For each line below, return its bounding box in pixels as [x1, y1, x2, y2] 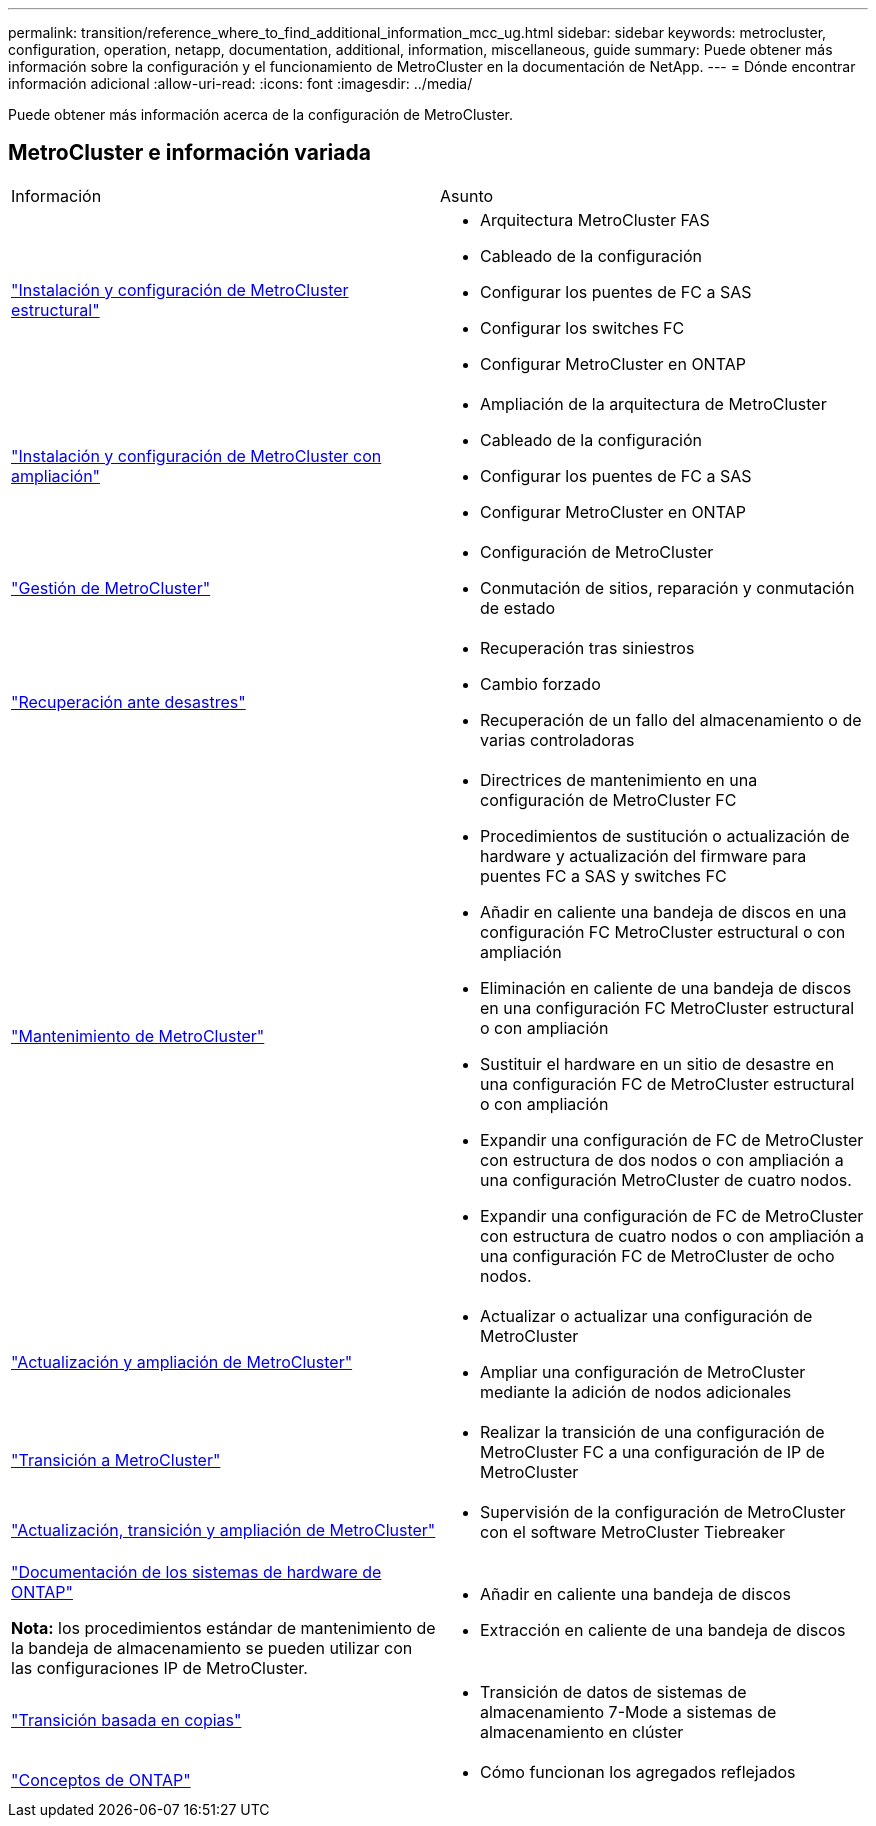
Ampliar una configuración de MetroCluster [480, 1361, 806, 1382]
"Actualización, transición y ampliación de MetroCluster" [11, 1519, 436, 1540]
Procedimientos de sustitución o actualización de [480, 825, 850, 846]
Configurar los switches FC [480, 317, 685, 338]
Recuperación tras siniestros [480, 637, 695, 658]
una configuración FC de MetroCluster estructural [480, 1073, 855, 1094]
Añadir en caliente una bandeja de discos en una [480, 901, 847, 922]
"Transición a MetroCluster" [11, 1449, 221, 1470]
